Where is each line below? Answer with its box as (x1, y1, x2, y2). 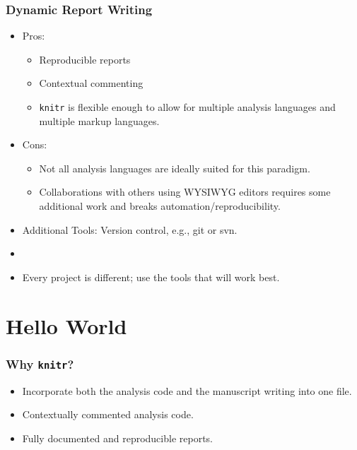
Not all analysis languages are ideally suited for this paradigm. (39, 160, 310, 175)
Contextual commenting (39, 76, 144, 90)
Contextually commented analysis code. (22, 407, 194, 422)
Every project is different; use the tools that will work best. (22, 269, 280, 284)
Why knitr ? (6, 355, 74, 372)
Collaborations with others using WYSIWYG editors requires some (39, 184, 331, 199)
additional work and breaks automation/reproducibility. (39, 199, 281, 213)
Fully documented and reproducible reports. (22, 430, 213, 445)
